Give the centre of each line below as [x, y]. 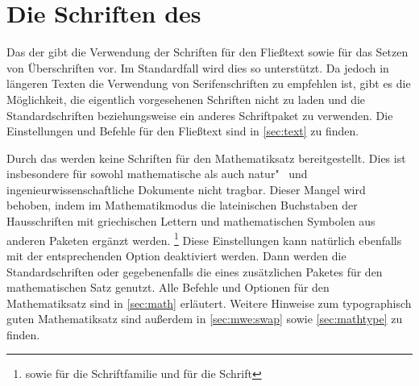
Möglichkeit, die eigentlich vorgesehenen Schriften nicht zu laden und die [186, 99]
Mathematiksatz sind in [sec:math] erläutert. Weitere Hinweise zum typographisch [209, 303]
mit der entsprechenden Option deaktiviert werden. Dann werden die [176, 255]
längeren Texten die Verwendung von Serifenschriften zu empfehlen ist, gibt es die [209, 83]
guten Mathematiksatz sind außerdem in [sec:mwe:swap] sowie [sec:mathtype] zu [205, 319]
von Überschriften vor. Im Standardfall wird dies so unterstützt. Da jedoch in [198, 67]
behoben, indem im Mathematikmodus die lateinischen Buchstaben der [182, 205]
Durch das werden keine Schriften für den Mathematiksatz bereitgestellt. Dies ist [206, 158]
